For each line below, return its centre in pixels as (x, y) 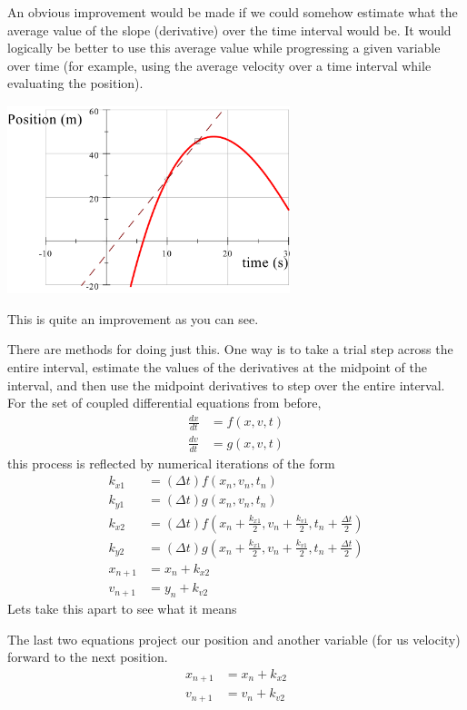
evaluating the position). (75, 83)
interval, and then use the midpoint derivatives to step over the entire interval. (226, 385)
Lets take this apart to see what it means (122, 609)
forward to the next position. (88, 657)
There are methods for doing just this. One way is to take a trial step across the (230, 349)
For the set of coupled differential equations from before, (164, 403)
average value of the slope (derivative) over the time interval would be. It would (229, 30)
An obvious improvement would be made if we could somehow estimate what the (233, 12)
